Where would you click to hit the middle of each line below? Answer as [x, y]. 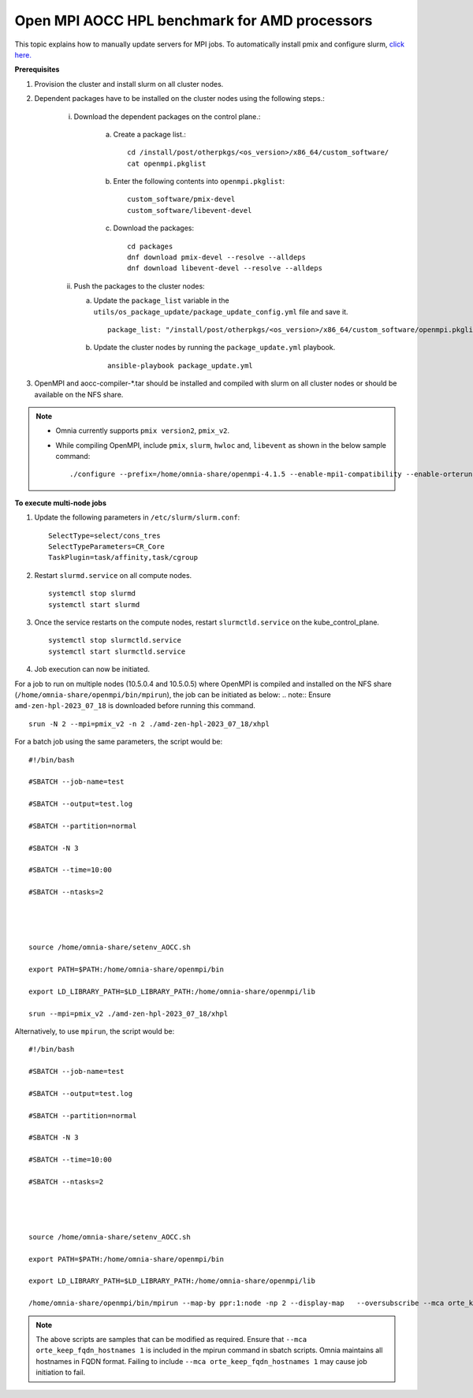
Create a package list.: [150, 134]
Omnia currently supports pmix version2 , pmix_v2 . [143, 431]
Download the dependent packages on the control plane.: [167, 116]
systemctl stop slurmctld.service [115, 640]
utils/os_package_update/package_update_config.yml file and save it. [221, 311]
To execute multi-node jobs [60, 503]
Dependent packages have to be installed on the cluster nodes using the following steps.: [179, 99]
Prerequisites [37, 69]
